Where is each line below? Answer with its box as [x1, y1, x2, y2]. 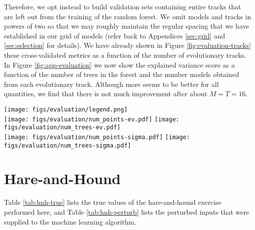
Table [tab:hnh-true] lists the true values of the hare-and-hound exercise [4, 197, 221, 207]
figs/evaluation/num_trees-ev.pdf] [4, 124, 121, 131]
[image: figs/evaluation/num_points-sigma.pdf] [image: [4, 133, 190, 141]
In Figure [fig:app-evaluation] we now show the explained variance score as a [4, 59, 235, 70]
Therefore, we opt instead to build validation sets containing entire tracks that [4, 1, 241, 11]
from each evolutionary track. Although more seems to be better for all [4, 78, 219, 89]
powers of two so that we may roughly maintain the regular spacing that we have [4, 21, 249, 31]
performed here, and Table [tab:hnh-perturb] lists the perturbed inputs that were [4, 206, 250, 217]
